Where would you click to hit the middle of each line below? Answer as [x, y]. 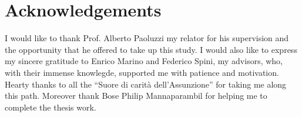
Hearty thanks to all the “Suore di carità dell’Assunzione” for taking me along [146, 84]
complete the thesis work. [51, 107]
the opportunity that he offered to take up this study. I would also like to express [151, 49]
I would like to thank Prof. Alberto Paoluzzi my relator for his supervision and [147, 38]
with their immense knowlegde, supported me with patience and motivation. [142, 72]
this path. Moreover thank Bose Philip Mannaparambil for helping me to [136, 96]
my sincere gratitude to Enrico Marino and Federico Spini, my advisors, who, [144, 61]
